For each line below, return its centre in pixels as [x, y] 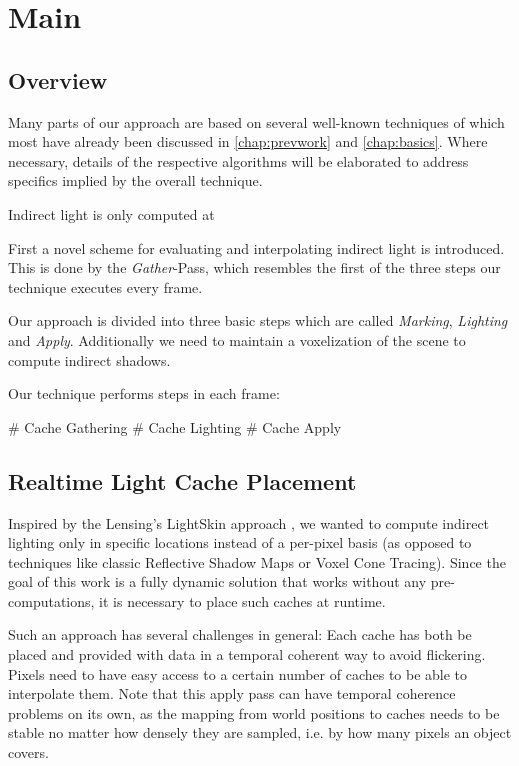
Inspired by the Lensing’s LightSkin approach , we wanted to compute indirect [249, 522]
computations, [51, 600]
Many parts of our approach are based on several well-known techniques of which [256, 121]
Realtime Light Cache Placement [182, 480]
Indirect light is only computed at [111, 213]
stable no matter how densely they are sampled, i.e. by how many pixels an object [260, 732]
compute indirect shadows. [89, 359]
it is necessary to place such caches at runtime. [242, 600]
